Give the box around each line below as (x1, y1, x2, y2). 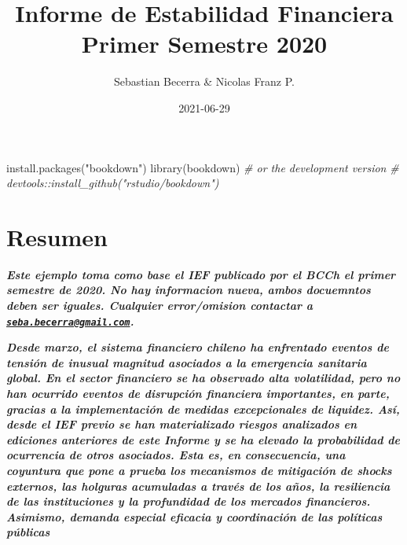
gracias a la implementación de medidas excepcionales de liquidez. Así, (6, 400, 400, 417)
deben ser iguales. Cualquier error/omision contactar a (6, 297, 313, 313)
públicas (6, 524, 50, 540)
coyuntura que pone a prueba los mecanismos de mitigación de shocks (6, 462, 392, 478)
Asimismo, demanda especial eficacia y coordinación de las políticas (6, 508, 383, 525)
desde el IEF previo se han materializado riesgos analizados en (6, 416, 357, 433)
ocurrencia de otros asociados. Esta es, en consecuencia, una (6, 447, 346, 463)
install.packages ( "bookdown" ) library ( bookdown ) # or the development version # (6, 159, 399, 175)
